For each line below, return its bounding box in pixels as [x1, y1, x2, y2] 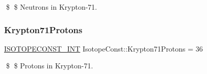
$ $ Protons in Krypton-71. [6, 60, 93, 71]
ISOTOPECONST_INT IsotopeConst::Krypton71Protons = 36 [4, 43, 203, 54]
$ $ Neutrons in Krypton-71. [6, 2, 97, 12]
